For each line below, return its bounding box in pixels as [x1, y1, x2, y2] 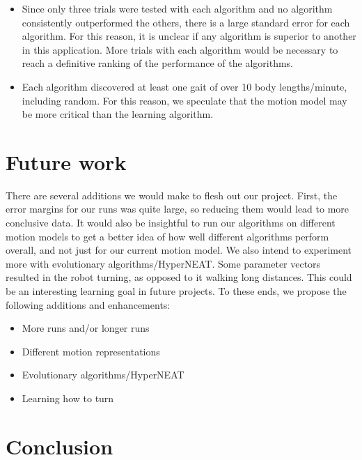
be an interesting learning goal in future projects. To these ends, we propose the [6, 284, 347, 298]
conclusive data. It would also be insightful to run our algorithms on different [6, 215, 336, 230]
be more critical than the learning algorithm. [22, 107, 214, 121]
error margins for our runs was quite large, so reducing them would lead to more [6, 201, 349, 216]
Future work [6, 147, 127, 176]
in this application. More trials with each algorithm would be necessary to [22, 42, 338, 56]
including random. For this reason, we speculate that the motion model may [22, 93, 347, 107]
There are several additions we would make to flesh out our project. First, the [6, 187, 338, 202]
